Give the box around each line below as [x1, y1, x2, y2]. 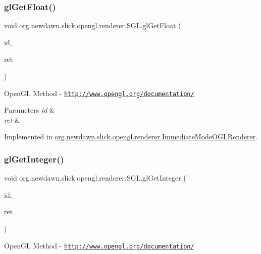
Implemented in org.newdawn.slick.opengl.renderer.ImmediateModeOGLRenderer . [4, 131, 258, 142]
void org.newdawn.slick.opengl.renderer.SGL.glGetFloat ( [4, 20, 181, 31]
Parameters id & [4, 105, 55, 115]
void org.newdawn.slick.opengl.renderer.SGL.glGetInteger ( [4, 173, 186, 183]
